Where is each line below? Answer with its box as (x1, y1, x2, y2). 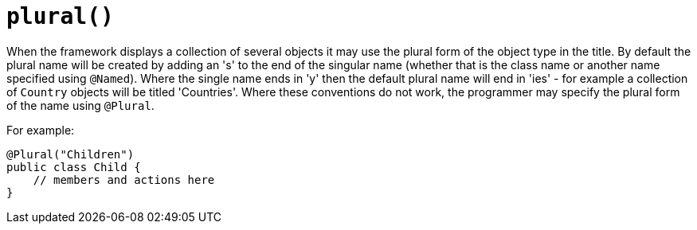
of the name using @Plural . (6, 98, 155, 112)
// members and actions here (33, 173, 215, 186)
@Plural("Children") (6, 147, 135, 161)
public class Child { (6, 160, 141, 173)
